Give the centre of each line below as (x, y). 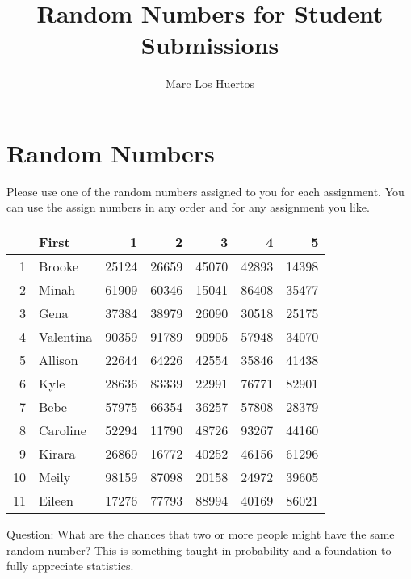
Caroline (63, 430)
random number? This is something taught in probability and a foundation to (199, 550)
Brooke (59, 266)
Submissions (210, 45)
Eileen (56, 501)
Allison (59, 360)
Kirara (57, 454)
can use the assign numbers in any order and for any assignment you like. (188, 207)
